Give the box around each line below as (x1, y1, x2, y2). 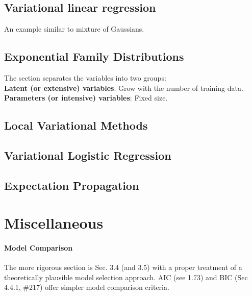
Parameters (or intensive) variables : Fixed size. (4, 92, 168, 103)
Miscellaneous (4, 212, 104, 233)
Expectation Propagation (4, 177, 139, 193)
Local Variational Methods (4, 117, 148, 133)
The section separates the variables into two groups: (4, 72, 166, 83)
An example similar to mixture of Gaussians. (4, 23, 144, 34)
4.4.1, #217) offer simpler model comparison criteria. (4, 282, 169, 292)
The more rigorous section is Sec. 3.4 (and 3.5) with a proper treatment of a (4, 262, 242, 273)
